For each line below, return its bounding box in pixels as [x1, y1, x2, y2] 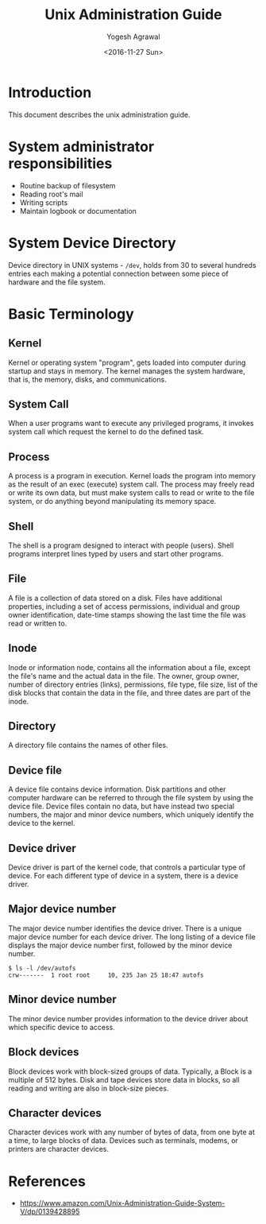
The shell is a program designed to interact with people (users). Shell [8, 540, 234, 550]
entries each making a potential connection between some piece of [8, 269, 229, 278]
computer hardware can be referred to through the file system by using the [8, 793, 254, 803]
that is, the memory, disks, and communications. [8, 374, 167, 384]
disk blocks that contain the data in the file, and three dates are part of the [8, 688, 252, 697]
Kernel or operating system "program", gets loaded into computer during [8, 358, 246, 367]
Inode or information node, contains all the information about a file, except [8, 662, 251, 672]
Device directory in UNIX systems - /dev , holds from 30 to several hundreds [8, 260, 256, 269]
